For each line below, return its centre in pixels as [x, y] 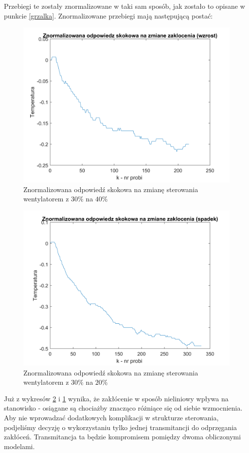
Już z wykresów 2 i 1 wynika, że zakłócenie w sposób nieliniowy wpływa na [116, 398]
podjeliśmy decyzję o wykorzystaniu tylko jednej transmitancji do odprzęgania [121, 427]
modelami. [19, 446]
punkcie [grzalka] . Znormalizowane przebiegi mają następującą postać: [108, 15]
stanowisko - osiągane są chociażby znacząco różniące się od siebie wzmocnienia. [123, 408]
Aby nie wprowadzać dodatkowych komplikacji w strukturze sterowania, [111, 417]
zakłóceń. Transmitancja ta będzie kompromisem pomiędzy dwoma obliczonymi [123, 437]
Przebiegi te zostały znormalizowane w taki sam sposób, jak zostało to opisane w [124, 6]
